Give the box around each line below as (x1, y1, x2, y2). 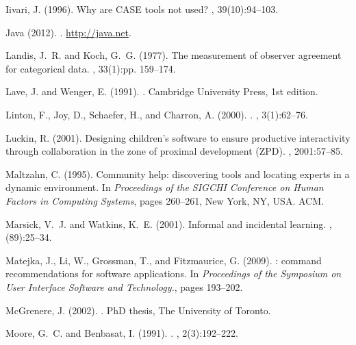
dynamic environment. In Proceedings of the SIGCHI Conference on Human (5, 180, 324, 194)
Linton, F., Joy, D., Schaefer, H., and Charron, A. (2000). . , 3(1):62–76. (5, 107, 308, 121)
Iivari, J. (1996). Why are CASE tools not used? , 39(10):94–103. (5, 2, 279, 16)
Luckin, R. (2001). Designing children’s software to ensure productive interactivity (5, 130, 351, 144)
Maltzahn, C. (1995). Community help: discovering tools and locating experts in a (5, 166, 350, 181)
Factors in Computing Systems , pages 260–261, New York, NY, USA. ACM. (5, 193, 324, 207)
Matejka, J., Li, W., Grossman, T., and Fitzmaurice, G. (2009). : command (5, 253, 322, 267)
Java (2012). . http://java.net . (5, 25, 131, 39)
